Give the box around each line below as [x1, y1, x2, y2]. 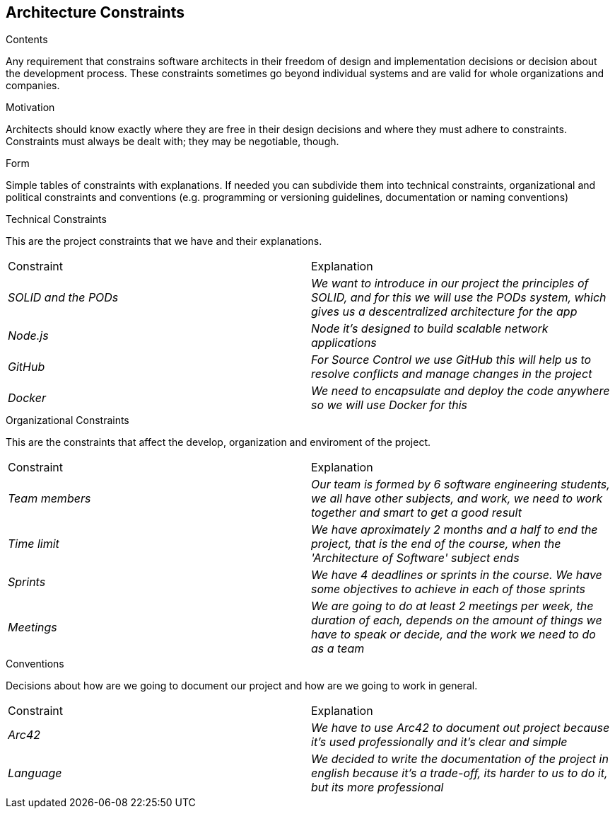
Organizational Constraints [6, 414, 129, 427]
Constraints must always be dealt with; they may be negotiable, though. [6, 135, 339, 148]
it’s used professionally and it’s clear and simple [311, 735, 568, 750]
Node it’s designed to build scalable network [311, 321, 549, 336]
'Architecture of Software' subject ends [311, 551, 520, 566]
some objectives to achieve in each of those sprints [311, 582, 585, 597]
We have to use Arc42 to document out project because [311, 721, 610, 735]
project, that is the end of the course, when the [311, 537, 561, 551]
